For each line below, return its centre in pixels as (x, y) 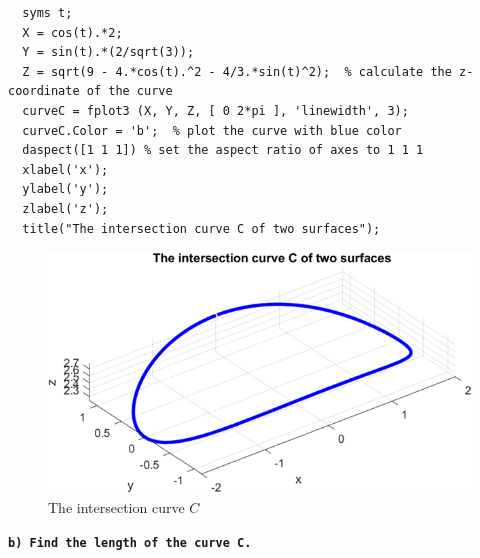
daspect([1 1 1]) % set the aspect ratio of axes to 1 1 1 (223, 150)
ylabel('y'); (65, 189)
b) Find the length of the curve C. (130, 542)
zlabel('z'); (65, 208)
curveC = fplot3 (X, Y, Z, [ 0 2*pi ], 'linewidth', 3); (215, 110)
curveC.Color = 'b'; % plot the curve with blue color (212, 130)
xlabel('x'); (65, 169)
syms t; (47, 13)
